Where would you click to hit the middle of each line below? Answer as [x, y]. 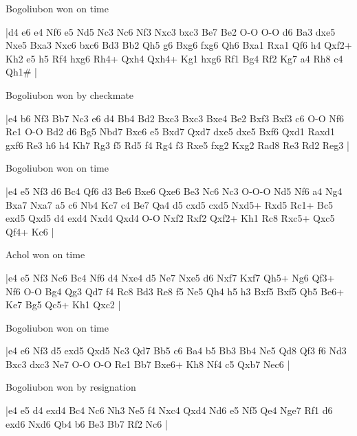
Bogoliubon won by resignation [71, 387]
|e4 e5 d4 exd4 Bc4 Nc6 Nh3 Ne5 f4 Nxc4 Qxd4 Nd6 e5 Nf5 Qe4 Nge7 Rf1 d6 [169, 410]
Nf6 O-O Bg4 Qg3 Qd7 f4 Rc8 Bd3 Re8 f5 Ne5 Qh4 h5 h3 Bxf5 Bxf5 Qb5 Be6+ [175, 291]
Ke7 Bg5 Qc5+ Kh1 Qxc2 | [63, 305]
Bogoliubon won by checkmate [70, 94]
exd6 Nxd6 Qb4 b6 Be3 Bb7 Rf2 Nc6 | [87, 423]
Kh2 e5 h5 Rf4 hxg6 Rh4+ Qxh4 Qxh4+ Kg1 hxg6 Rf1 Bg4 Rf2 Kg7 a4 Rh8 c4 [174, 58]
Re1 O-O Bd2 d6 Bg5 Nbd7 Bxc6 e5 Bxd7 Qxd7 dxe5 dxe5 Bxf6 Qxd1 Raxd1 [170, 131]
